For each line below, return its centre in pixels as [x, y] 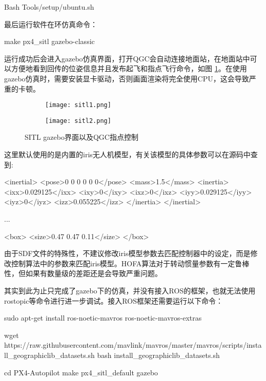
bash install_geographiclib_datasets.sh [158, 355]
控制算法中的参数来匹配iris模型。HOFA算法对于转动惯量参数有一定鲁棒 [130, 263]
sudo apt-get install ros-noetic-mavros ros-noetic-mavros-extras [103, 318]
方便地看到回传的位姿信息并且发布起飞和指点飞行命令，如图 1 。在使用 [129, 68]
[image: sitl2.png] [78, 121]
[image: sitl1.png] [78, 105]
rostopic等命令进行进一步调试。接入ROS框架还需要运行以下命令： [114, 300]
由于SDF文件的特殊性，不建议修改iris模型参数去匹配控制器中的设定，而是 [127, 253]
